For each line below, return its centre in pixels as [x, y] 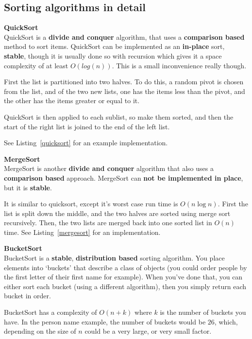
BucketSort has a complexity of [50, 312]
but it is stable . [28, 187]
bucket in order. [27, 296]
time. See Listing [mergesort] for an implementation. [82, 232]
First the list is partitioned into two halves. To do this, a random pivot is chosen [124, 82]
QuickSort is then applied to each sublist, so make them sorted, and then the [119, 116]
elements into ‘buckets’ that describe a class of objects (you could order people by [126, 267]
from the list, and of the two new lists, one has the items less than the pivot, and [125, 91]
